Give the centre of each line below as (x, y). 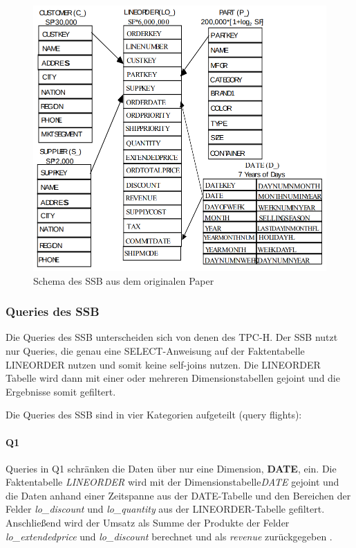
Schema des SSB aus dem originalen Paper (124, 280)
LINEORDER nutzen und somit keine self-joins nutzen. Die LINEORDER (163, 364)
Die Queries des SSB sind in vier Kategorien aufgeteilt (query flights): (154, 415)
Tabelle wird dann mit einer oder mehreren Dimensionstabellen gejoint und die (173, 378)
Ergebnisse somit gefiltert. (61, 391)
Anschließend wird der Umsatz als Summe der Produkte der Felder (148, 523)
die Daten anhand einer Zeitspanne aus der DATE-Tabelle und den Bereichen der (178, 495)
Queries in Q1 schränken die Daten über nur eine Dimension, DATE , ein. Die (171, 468)
